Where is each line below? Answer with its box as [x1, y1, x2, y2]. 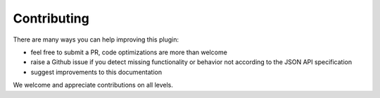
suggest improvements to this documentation [30, 68, 162, 76]
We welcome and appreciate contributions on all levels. [13, 81, 174, 90]
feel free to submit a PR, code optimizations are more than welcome [30, 48, 228, 56]
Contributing [13, 11, 89, 26]
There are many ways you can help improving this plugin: [13, 35, 179, 44]
